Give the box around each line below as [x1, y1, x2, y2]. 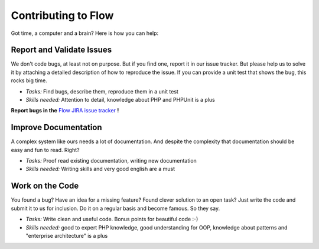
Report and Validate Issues [11, 45, 112, 55]
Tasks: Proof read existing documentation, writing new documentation [25, 157, 197, 164]
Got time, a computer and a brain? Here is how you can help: [11, 30, 159, 37]
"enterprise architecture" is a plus [25, 232, 108, 239]
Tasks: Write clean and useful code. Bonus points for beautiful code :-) [25, 216, 198, 223]
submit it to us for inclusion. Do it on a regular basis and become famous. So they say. [11, 205, 220, 212]
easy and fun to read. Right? [11, 146, 80, 153]
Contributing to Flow [11, 9, 114, 22]
